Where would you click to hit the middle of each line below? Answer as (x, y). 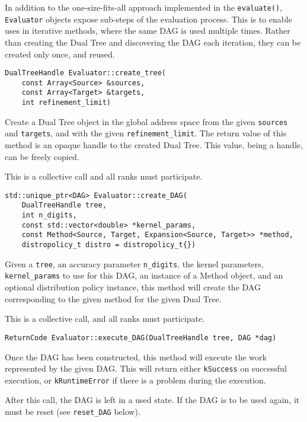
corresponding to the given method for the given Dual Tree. (113, 298)
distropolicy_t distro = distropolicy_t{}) (109, 245)
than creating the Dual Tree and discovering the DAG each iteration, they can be (153, 42)
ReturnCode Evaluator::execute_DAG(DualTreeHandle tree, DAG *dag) (141, 338)
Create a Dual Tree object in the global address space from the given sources (146, 121)
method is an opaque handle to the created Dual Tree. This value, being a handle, (154, 145)
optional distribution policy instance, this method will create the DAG (133, 287)
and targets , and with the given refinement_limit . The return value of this (146, 133)
